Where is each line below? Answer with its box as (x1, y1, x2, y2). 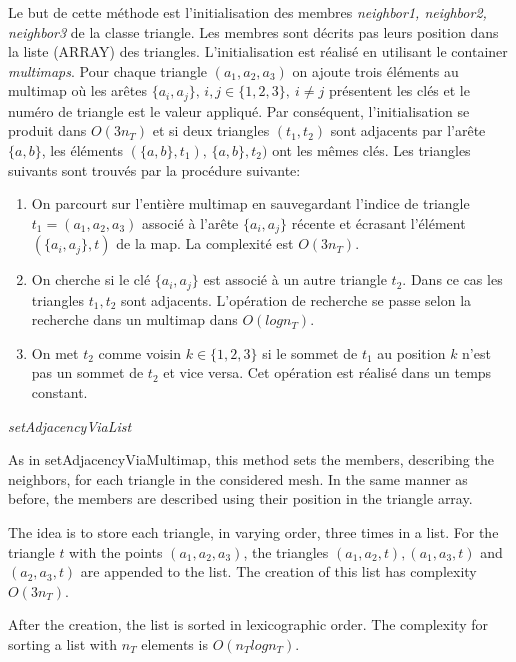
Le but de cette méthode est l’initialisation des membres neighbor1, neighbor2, (8, 2, 487, 22)
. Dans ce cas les (402, 269, 503, 290)
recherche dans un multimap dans (31, 309, 238, 330)
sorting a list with (8, 634, 118, 655)
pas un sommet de (31, 362, 144, 383)
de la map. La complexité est (116, 233, 294, 254)
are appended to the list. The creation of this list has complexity (80, 561, 477, 582)
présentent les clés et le (328, 80, 470, 101)
